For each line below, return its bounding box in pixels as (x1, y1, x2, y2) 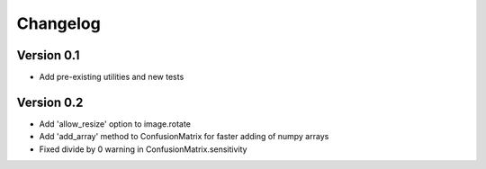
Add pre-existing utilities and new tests (39, 72, 184, 83)
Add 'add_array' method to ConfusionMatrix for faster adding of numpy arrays (39, 131, 329, 142)
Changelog (16, 13, 101, 33)
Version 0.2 (16, 94, 84, 110)
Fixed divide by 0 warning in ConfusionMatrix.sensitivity (39, 144, 247, 155)
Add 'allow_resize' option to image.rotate (39, 118, 191, 129)
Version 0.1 (16, 48, 80, 63)
